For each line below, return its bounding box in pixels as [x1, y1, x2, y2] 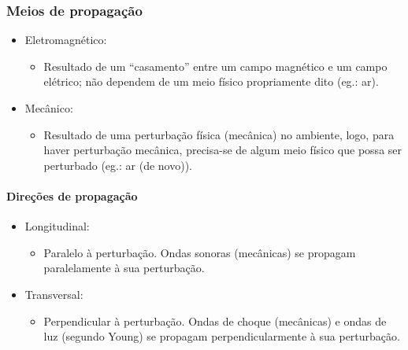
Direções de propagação [6, 187, 138, 204]
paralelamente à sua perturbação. [43, 260, 205, 276]
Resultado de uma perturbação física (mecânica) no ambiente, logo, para [43, 126, 395, 142]
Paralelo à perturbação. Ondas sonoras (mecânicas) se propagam [43, 244, 356, 260]
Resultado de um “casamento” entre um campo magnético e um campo [43, 57, 388, 74]
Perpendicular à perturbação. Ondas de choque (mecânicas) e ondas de [43, 312, 387, 329]
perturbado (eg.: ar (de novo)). [43, 157, 192, 173]
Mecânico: [24, 100, 73, 116]
